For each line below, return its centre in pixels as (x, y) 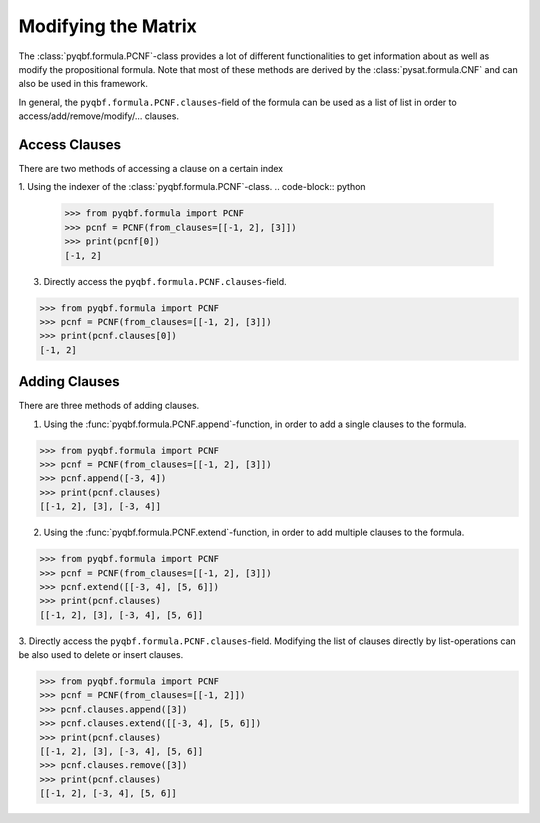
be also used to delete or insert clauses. (101, 655)
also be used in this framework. (83, 84)
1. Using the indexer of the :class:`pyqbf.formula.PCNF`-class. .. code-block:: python (192, 187)
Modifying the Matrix (107, 26)
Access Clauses (70, 144)
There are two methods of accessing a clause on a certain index (151, 169)
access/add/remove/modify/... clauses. (99, 116)
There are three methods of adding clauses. (109, 406)
